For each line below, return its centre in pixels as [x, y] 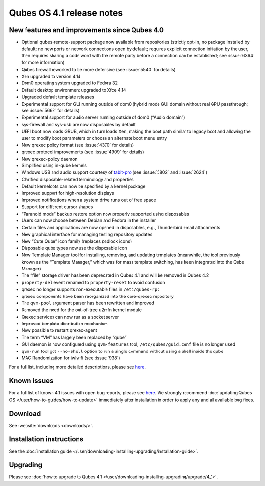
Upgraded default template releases [58, 97]
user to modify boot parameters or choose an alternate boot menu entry [94, 138]
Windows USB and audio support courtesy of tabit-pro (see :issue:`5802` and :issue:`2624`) [114, 172]
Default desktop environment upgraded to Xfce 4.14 [74, 90]
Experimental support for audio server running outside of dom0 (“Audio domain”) [103, 117]
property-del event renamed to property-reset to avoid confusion [93, 282]
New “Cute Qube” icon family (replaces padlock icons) [77, 241]
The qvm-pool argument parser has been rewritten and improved [88, 303]
